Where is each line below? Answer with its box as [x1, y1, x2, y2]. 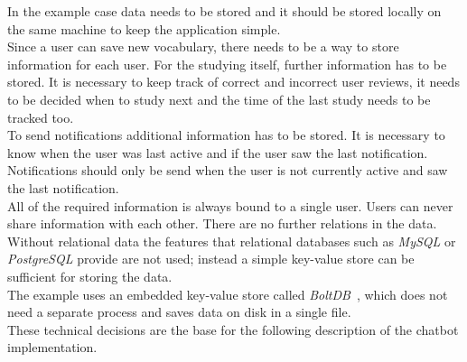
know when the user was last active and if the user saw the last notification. [7, 143, 428, 162]
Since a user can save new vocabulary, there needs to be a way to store [7, 37, 399, 56]
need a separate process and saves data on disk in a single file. [7, 302, 351, 321]
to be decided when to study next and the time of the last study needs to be [7, 89, 431, 108]
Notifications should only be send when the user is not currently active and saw [7, 161, 448, 180]
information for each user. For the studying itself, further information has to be [7, 54, 447, 73]
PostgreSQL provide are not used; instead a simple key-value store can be [7, 249, 415, 268]
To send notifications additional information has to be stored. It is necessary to [7, 125, 445, 144]
